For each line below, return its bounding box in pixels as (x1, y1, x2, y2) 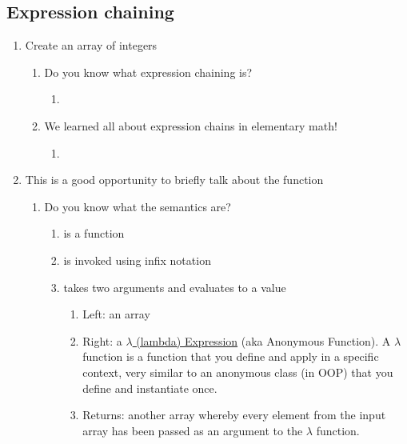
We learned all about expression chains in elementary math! (44, 117, 337, 134)
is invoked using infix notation (63, 251, 211, 268)
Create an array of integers (25, 37, 158, 54)
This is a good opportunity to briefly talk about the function (25, 171, 324, 188)
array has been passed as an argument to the (82, 422, 303, 438)
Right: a (82, 332, 122, 349)
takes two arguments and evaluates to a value (63, 278, 286, 295)
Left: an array (82, 306, 150, 322)
